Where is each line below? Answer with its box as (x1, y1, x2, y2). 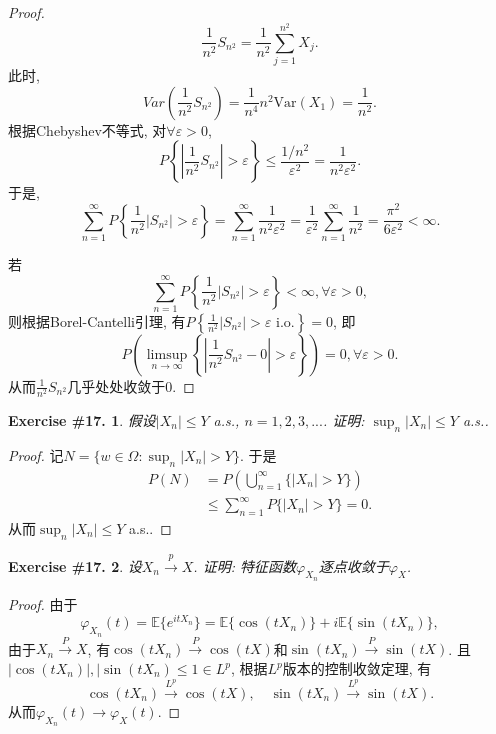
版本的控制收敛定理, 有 (282, 658, 432, 678)
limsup (146, 347, 188, 362)
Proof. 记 (8, 444, 64, 465)
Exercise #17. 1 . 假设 (8, 409, 156, 430)
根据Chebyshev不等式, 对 (8, 119, 167, 140)
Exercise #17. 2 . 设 (8, 555, 142, 576)
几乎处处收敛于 (67, 375, 166, 396)
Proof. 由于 (8, 593, 78, 614)
